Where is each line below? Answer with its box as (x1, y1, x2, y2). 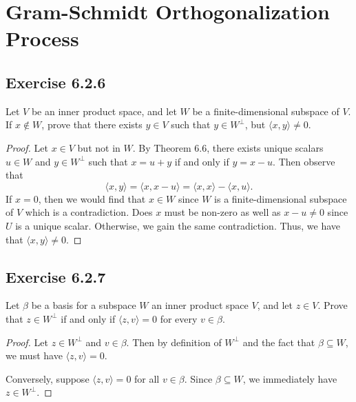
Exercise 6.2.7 (6, 265, 106, 287)
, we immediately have (242, 371, 337, 385)
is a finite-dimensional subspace (214, 191, 347, 205)
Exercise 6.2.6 (6, 71, 106, 92)
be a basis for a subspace (31, 298, 136, 312)
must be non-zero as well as (164, 205, 281, 219)
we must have (6, 348, 63, 363)
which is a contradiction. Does (25, 205, 153, 219)
